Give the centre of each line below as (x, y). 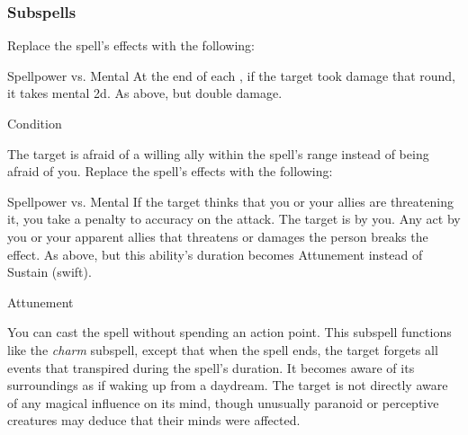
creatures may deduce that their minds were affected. (154, 420)
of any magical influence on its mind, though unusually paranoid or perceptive (223, 402)
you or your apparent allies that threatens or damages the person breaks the (218, 236)
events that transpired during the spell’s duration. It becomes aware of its (211, 367)
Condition (35, 123)
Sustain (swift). (49, 272)
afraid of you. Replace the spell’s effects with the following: (170, 171)
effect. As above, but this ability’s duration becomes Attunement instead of (215, 254)
